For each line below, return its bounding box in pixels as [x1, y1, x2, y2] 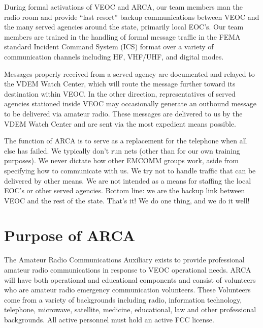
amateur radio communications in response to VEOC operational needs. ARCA [4, 264, 251, 275]
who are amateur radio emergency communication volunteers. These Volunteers [4, 284, 251, 295]
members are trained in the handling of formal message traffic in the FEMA [4, 31, 241, 42]
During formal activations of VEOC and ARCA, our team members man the [4, 2, 243, 12]
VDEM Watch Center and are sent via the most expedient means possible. [4, 118, 236, 129]
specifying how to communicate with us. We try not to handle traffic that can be [4, 165, 256, 175]
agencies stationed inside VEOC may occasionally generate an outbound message [4, 98, 256, 109]
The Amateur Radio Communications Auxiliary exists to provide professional [4, 254, 245, 265]
